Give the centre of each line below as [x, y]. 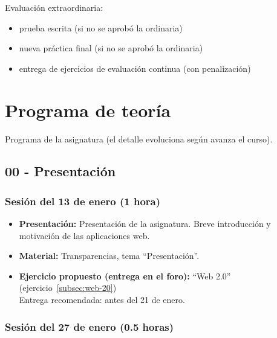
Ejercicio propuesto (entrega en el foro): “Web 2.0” [125, 276]
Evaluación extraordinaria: [54, 7]
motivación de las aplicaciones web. [84, 235]
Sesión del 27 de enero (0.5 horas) [90, 326]
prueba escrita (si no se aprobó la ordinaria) [101, 27]
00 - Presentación [60, 171]
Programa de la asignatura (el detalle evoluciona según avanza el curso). [139, 139]
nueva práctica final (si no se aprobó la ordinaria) [111, 48]
